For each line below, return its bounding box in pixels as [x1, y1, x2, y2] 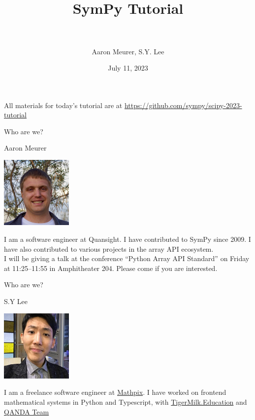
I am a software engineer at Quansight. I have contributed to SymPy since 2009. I [4, 233, 251, 244]
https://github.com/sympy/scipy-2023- [124, 100, 242, 110]
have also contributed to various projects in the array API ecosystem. [4, 243, 214, 254]
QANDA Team [4, 406, 49, 417]
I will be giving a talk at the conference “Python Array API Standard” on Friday [4, 253, 250, 264]
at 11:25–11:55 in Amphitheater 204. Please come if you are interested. [4, 263, 218, 273]
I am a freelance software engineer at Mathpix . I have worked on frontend [4, 387, 226, 397]
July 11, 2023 [108, 63, 148, 73]
